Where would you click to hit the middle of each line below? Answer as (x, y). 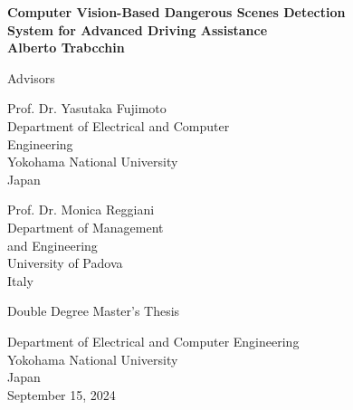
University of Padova (65, 263)
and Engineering (52, 245)
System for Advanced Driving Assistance (138, 29)
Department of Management (86, 227)
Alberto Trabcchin (66, 48)
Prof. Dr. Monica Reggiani (81, 210)
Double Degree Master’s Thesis (94, 311)
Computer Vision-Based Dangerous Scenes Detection (176, 12)
